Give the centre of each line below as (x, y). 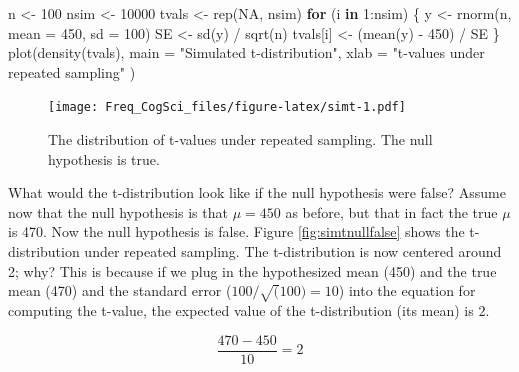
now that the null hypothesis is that (118, 211)
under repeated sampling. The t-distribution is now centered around (293, 251)
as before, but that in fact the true (391, 211)
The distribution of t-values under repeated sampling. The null (240, 139)
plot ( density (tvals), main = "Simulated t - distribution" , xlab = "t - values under (246, 52)
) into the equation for (407, 290)
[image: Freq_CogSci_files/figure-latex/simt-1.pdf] (227, 107)
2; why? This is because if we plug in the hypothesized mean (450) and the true (252, 270)
